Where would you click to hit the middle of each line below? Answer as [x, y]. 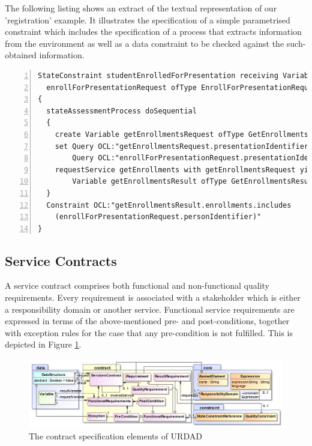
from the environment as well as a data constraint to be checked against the [145, 43]
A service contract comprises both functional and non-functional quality [137, 285]
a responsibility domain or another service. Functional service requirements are [150, 309]
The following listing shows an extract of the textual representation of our [141, 8]
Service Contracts [61, 260]
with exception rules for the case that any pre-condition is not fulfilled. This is [149, 332]
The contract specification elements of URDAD [115, 435]
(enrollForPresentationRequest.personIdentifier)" [158, 217]
